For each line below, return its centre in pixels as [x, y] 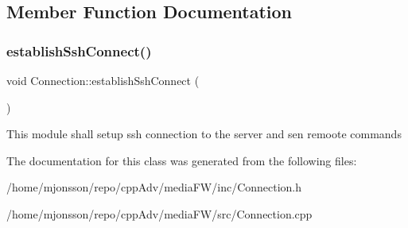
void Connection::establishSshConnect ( [103, 80]
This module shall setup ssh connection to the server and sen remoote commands [204, 134]
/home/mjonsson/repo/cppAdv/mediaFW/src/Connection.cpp [159, 213]
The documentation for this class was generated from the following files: [182, 160]
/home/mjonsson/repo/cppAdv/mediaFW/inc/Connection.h [154, 187]
